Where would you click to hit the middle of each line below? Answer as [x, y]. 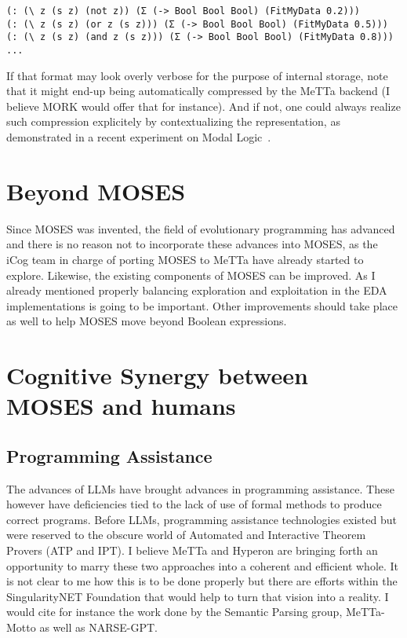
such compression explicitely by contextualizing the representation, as [173, 121]
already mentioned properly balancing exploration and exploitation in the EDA [197, 290]
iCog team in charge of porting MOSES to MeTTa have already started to [185, 259]
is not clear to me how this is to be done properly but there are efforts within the [202, 581]
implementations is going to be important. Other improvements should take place [202, 305]
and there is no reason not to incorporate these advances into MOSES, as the [192, 244]
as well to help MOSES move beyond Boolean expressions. [147, 321]
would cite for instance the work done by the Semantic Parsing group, [174, 612]
